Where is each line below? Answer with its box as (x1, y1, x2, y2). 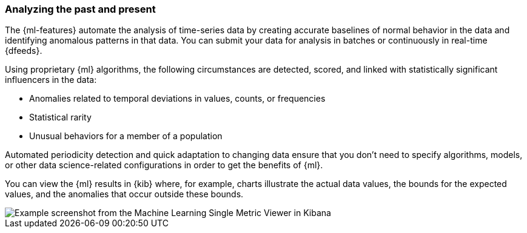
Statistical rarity (29, 112, 92, 123)
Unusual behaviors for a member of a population (29, 131, 223, 142)
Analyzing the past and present (5, 3, 156, 15)
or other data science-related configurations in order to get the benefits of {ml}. (5, 160, 323, 171)
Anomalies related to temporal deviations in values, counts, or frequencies (29, 93, 326, 104)
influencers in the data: (5, 74, 97, 85)
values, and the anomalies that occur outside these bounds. (5, 189, 244, 200)
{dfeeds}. (5, 45, 42, 56)
